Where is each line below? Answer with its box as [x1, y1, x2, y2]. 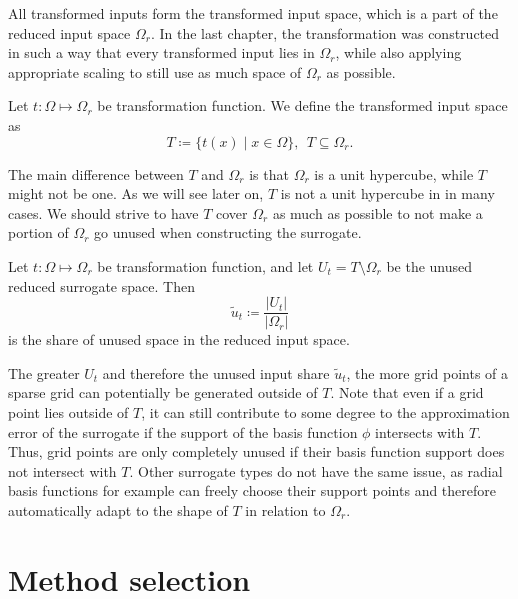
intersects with [375, 421, 465, 442]
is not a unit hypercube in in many [280, 183, 495, 204]
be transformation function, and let [97, 255, 314, 276]
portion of [8, 222, 69, 243]
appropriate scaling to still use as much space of [8, 61, 302, 82]
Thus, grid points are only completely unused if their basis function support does [8, 441, 505, 462]
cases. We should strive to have [8, 202, 199, 223]
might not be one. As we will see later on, [8, 183, 264, 204]
